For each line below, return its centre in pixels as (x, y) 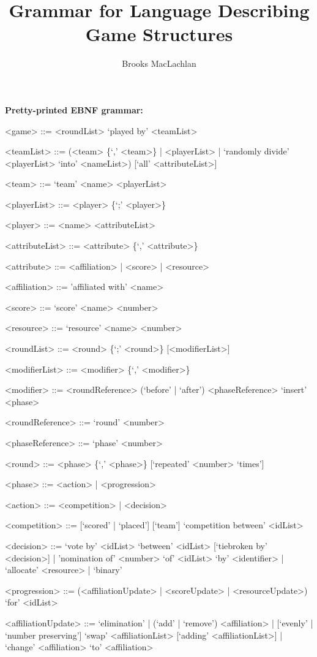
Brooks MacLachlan (159, 63)
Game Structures (159, 34)
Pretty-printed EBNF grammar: (74, 109)
